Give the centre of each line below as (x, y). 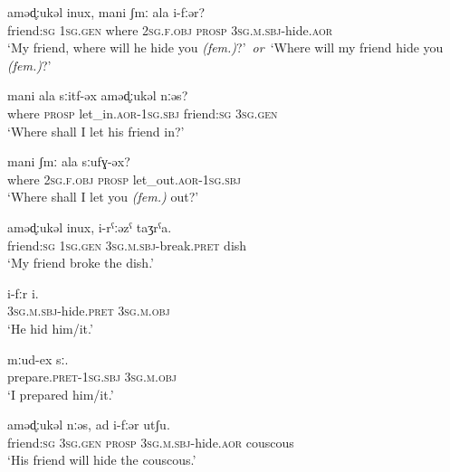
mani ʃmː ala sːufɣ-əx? (69, 161)
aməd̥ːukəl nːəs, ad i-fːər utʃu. (89, 425)
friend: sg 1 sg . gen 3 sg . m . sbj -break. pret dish (127, 245)
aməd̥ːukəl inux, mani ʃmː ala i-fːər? (106, 12)
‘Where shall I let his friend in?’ (96, 131)
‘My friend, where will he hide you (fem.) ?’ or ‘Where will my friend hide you (225, 47)
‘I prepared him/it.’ (61, 394)
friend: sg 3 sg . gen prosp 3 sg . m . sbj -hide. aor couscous (151, 442)
